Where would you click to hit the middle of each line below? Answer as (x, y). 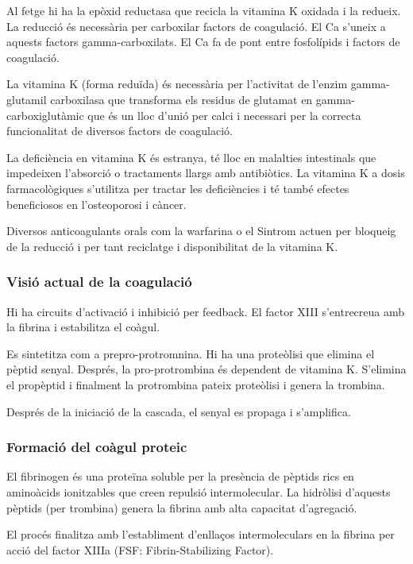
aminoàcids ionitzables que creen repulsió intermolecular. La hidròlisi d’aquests (199, 491)
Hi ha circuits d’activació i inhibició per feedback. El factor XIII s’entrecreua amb (206, 311)
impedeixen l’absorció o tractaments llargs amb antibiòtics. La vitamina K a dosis (206, 173)
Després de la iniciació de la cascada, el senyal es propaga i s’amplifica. (179, 411)
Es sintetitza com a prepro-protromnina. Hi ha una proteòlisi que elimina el (191, 353)
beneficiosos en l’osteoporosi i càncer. (96, 204)
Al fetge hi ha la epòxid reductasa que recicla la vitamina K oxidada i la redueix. (204, 10)
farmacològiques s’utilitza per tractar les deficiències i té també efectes (178, 188)
